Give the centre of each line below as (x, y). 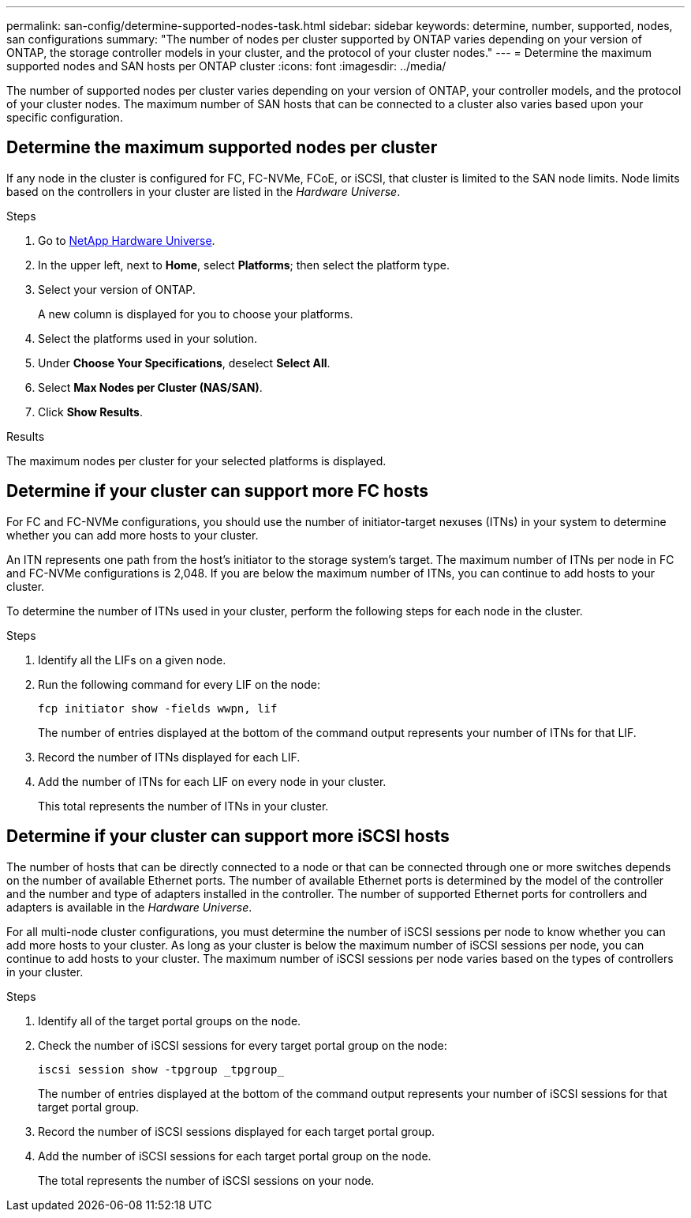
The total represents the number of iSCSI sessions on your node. (206, 1180)
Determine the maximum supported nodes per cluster (222, 148)
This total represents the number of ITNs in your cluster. (183, 806)
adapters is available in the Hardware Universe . (129, 907)
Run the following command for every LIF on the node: (179, 684)
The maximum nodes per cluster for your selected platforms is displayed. (196, 461)
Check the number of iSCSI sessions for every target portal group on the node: (243, 1045)
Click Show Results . (90, 412)
